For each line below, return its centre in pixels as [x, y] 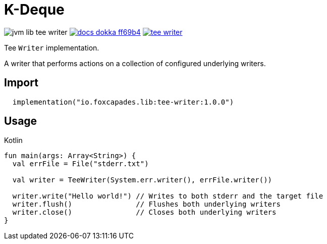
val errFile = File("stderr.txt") [80, 164]
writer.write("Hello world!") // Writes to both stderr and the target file [168, 196]
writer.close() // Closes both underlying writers [144, 212]
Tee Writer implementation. [52, 47]
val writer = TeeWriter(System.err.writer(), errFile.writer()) [142, 180]
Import [21, 83]
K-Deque [34, 10]
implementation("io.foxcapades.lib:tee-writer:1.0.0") [123, 102]
